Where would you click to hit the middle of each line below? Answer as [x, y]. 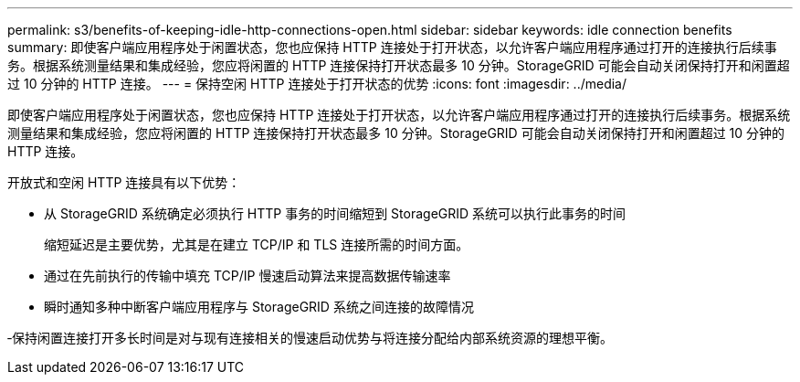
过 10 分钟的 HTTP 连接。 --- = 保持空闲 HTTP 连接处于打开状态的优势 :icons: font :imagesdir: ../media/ [317, 84]
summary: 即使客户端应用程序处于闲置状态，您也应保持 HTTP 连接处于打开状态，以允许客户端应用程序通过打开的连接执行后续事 [392, 47]
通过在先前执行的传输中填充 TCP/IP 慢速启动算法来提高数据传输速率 [247, 276]
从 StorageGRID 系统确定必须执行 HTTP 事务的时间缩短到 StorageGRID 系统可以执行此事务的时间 [335, 213]
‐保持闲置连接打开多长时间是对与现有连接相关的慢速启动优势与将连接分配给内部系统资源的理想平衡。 [311, 338]
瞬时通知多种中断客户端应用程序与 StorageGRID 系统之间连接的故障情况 [259, 307]
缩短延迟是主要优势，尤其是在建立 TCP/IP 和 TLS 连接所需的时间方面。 [257, 244]
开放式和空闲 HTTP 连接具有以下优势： [124, 182]
